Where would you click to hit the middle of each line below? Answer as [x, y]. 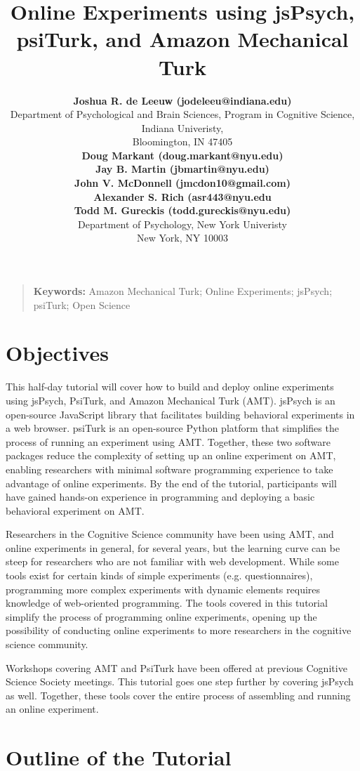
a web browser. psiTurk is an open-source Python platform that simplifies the [172, 428]
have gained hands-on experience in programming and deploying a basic [160, 497]
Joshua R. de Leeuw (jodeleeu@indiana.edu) [182, 100]
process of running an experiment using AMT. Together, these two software [168, 441]
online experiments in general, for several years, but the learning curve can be [173, 547]
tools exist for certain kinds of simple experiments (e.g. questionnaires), [159, 575]
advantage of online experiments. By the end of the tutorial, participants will [171, 483]
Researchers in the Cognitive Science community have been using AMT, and [170, 534]
